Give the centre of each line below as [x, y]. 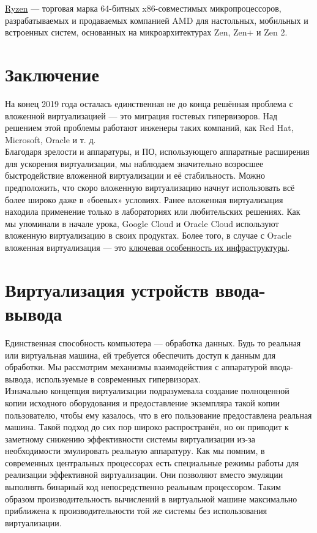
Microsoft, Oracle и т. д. [50, 139]
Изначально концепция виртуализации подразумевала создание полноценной [147, 391]
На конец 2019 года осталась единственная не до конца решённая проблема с [149, 103]
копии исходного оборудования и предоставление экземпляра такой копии [143, 402]
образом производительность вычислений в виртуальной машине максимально [151, 498]
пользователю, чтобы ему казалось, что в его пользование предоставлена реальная [158, 415]
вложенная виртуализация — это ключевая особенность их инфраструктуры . [147, 248]
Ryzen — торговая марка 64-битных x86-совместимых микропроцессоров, [143, 8]
